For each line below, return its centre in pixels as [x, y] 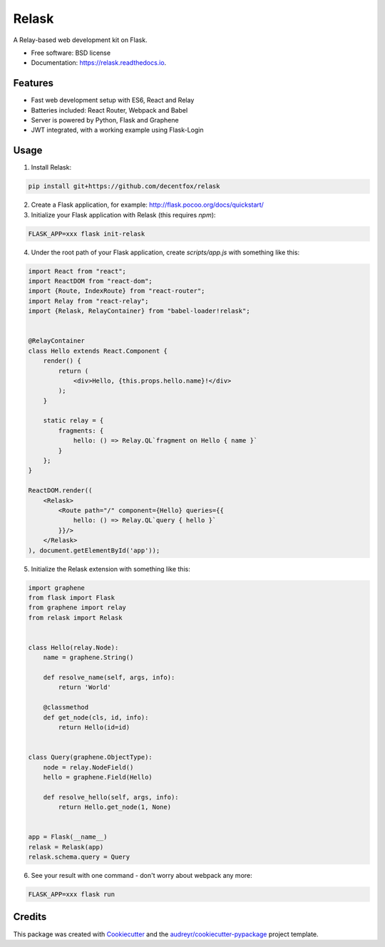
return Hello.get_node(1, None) [114, 807]
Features [33, 83]
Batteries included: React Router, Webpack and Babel [109, 110]
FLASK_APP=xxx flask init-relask [87, 234]
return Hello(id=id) [94, 727]
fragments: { [81, 430]
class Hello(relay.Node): [73, 647]
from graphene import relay [77, 608]
